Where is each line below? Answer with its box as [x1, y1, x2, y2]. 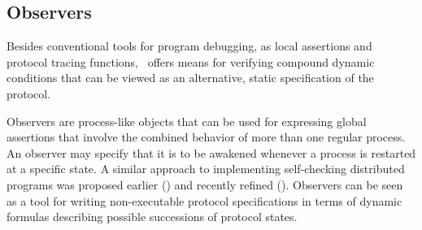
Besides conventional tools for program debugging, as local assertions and [7, 37, 372, 54]
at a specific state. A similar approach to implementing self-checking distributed [7, 160, 405, 177]
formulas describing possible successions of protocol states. [7, 208, 298, 225]
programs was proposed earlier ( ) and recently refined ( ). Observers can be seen [7, 176, 403, 193]
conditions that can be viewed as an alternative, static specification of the [7, 69, 374, 86]
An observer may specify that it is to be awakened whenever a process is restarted [7, 144, 416, 161]
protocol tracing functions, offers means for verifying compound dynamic [7, 53, 375, 70]
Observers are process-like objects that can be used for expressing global [7, 112, 367, 129]
